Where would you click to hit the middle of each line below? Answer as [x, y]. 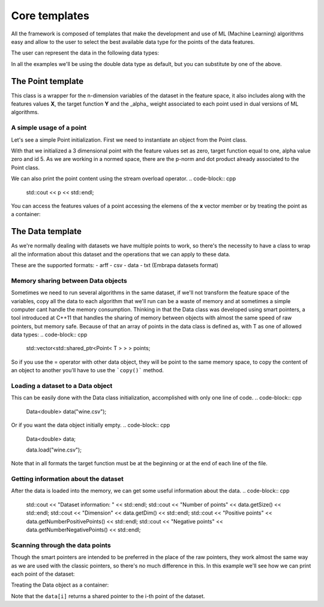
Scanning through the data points [61, 545]
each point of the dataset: [43, 574]
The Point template [47, 81]
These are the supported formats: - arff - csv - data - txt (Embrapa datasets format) [115, 265]
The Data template [46, 231]
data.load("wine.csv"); [54, 450]
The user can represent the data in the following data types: [85, 53]
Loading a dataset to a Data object [62, 386]
